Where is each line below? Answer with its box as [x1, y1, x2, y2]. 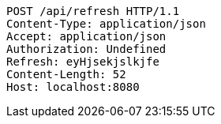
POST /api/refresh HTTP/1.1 [6, 5, 180, 17]
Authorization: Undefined [6, 43, 167, 55]
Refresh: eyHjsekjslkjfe [6, 55, 159, 68]
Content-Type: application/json [6, 17, 206, 30]
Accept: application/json [6, 30, 167, 43]
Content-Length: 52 [6, 68, 126, 81]
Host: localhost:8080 [6, 81, 140, 93]
